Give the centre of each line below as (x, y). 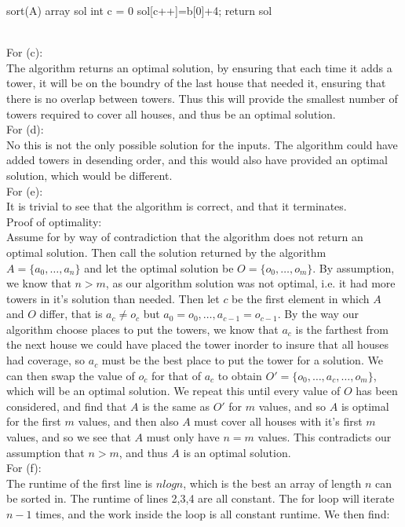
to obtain (240, 375)
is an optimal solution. (237, 452)
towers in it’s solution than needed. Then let (113, 298)
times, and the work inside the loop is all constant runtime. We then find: (213, 514)
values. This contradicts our (325, 437)
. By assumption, (354, 267)
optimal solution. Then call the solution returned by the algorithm (166, 252)
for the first (34, 421)
